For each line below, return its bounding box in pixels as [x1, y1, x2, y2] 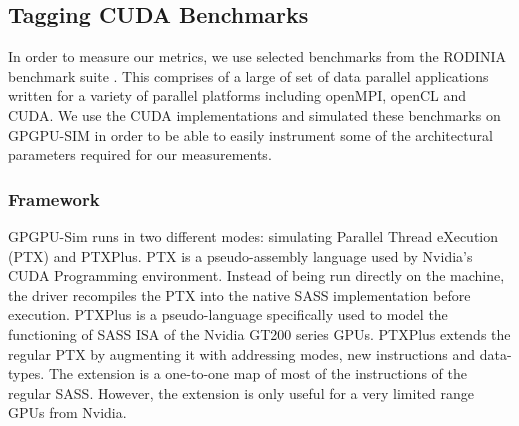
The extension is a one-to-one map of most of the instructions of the [48, 363, 467, 384]
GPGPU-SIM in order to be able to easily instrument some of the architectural [8, 124, 493, 145]
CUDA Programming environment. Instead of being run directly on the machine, [8, 265, 505, 286]
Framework [8, 186, 100, 211]
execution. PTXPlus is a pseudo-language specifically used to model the [8, 304, 448, 325]
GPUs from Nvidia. [8, 402, 127, 423]
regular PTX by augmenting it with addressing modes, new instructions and [8, 343, 476, 364]
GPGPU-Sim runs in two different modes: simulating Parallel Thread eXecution [8, 225, 499, 246]
